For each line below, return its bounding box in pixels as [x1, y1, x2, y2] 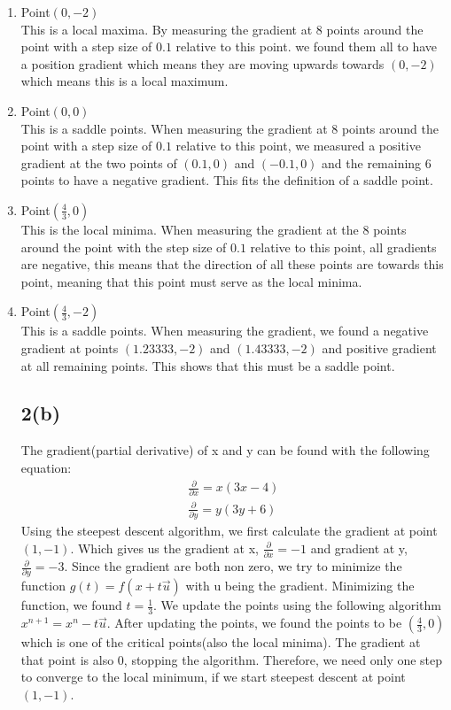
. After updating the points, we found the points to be [106, 614, 402, 632]
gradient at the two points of [20, 153, 177, 172]
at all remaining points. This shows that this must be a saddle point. [20, 356, 395, 374]
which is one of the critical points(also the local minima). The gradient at [20, 633, 421, 652]
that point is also [20, 650, 114, 668]
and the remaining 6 [322, 153, 432, 172]
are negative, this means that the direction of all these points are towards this [20, 255, 444, 274]
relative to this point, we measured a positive [175, 136, 421, 155]
